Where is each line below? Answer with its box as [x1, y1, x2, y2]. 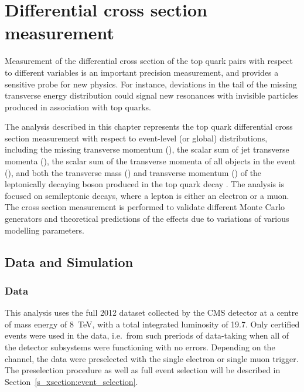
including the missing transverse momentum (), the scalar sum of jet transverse [5, 143, 289, 156]
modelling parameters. [5, 224, 84, 236]
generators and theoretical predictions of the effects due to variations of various [5, 212, 289, 225]
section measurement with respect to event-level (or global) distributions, [5, 131, 268, 144]
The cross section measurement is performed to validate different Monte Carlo [5, 201, 285, 213]
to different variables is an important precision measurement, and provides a [5, 66, 279, 78]
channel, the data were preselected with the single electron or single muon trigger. [5, 352, 299, 364]
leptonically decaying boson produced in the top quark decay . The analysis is [5, 178, 285, 190]
